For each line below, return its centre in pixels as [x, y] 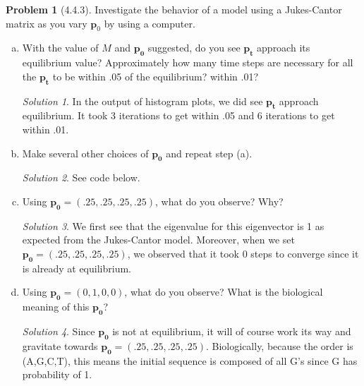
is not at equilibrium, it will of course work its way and [232, 331]
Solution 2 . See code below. [81, 177]
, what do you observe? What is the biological [224, 292]
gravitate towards [60, 345]
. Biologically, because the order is [280, 345]
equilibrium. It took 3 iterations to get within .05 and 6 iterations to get [178, 115]
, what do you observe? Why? [219, 201]
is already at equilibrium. [77, 268]
